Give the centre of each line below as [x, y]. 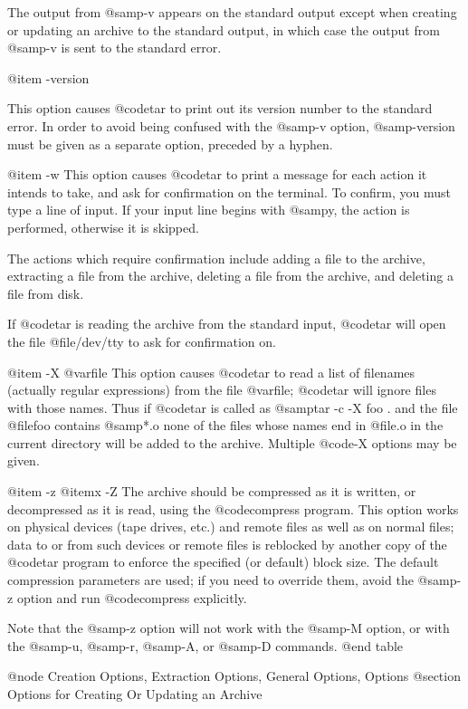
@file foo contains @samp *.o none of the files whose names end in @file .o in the [225, 425]
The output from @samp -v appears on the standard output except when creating [232, 12]
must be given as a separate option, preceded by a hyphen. [170, 144]
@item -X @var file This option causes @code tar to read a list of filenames [211, 372]
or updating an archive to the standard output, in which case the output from [224, 29]
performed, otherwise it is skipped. [103, 227]
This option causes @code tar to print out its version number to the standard [220, 108]
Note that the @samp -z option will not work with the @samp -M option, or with [229, 628]
